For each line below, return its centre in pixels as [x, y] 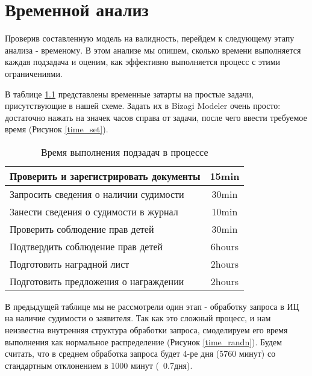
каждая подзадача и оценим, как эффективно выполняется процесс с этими [142, 62]
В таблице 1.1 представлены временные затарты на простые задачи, [129, 94]
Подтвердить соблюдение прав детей [86, 246]
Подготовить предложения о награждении [97, 281]
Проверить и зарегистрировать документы [105, 176]
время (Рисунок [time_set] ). [57, 129]
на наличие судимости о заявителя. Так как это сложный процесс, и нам [138, 318]
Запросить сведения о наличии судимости [97, 194]
